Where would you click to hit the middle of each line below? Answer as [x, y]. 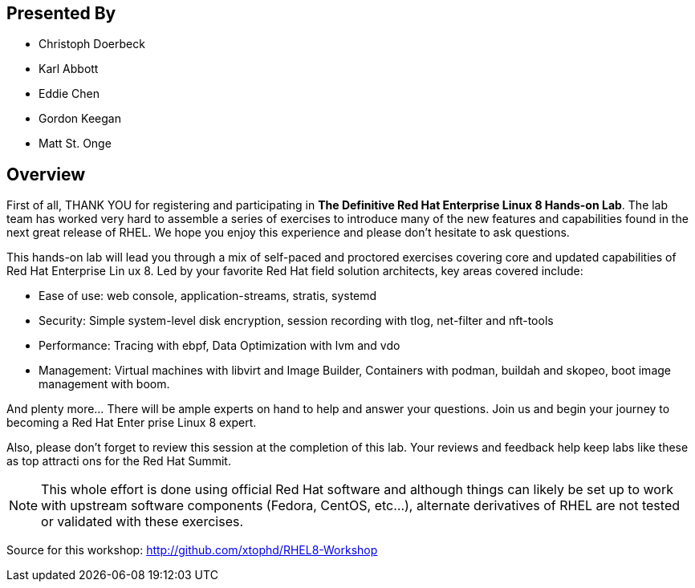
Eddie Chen [69, 94]
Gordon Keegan [80, 119]
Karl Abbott [69, 69]
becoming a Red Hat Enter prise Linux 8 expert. [132, 423]
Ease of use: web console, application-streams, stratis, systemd [208, 296]
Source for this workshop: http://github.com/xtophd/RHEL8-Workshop [192, 550]
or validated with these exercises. [142, 522]
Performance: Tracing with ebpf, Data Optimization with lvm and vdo [219, 346]
